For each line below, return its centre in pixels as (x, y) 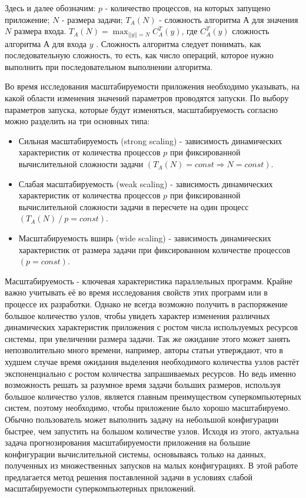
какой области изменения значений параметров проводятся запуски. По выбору (147, 98)
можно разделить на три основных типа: (77, 121)
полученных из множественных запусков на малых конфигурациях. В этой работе (152, 465)
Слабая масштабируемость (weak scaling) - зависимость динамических (146, 183)
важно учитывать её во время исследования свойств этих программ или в (136, 292)
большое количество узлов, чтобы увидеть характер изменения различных (137, 315)
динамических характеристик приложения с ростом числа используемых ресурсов (152, 327)
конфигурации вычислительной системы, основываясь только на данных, (136, 454)
